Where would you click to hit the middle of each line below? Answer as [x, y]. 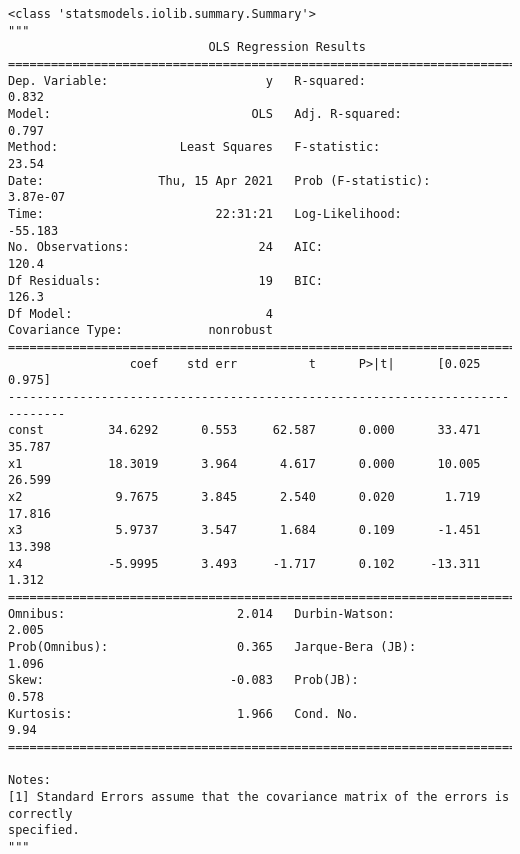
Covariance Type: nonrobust [140, 330]
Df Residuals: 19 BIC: [165, 280]
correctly [40, 813]
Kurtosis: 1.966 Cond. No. [183, 713]
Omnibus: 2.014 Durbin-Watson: [201, 613]
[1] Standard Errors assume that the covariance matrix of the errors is [259, 796]
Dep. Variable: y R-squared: [187, 80]
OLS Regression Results [287, 47]
